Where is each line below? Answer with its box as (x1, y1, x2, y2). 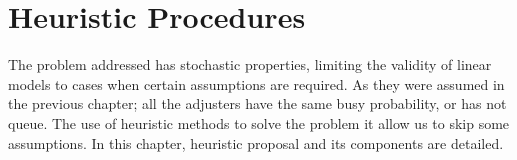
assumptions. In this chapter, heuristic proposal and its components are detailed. (8, 132, 504, 153)
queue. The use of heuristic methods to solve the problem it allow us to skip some (8, 112, 510, 133)
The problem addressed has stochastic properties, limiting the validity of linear (8, 54, 492, 75)
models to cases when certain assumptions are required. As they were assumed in (8, 73, 505, 94)
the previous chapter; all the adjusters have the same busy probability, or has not (8, 93, 507, 114)
